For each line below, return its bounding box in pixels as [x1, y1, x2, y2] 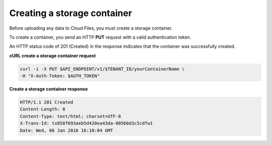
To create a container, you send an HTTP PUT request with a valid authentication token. [9, 34, 191, 40]
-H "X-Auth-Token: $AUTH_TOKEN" [20, 73, 100, 79]
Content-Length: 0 [20, 106, 65, 112]
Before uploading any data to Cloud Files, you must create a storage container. [9, 25, 173, 31]
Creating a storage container [9, 8, 132, 19]
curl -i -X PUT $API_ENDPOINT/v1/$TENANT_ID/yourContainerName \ [20, 66, 185, 72]
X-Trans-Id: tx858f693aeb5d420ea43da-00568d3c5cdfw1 [20, 120, 153, 126]
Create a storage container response [9, 86, 88, 92]
